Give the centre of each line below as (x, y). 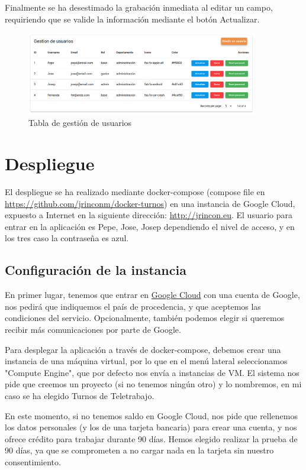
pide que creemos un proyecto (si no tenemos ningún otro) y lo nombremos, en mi (153, 384)
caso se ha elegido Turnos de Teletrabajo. (80, 395)
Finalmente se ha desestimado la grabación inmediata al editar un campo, (139, 7)
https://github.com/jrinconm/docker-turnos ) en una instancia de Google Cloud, (150, 203)
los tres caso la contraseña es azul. (67, 238)
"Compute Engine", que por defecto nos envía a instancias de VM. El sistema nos (152, 372)
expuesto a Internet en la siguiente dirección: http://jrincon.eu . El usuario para (149, 215)
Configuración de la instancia (96, 270)
